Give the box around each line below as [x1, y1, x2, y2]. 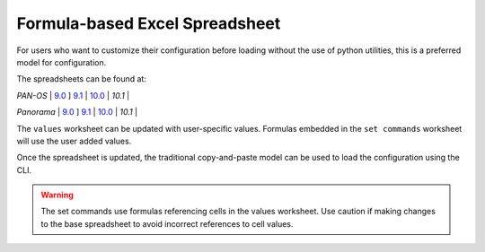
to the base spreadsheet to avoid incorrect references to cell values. [40, 218, 294, 229]
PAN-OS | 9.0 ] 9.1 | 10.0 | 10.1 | [16, 90, 130, 100]
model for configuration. [16, 56, 107, 67]
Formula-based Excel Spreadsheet [16, 13, 281, 33]
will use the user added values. [16, 135, 132, 146]
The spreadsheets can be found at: [16, 74, 147, 84]
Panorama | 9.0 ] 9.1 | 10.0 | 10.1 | [16, 107, 138, 117]
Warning [40, 189, 74, 201]
